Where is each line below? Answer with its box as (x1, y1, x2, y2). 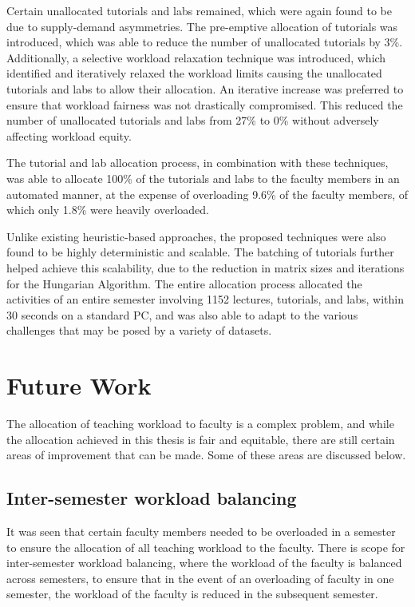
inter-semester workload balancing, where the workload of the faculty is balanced (6, 554, 402, 571)
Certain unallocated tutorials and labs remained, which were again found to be (6, 2, 392, 18)
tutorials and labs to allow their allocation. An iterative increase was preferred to (6, 80, 404, 97)
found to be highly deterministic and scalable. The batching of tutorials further (6, 244, 394, 260)
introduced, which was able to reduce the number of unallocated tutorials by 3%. (6, 34, 403, 50)
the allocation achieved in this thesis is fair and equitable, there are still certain (6, 430, 395, 447)
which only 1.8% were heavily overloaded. (6, 201, 210, 218)
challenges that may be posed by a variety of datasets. (6, 322, 272, 339)
